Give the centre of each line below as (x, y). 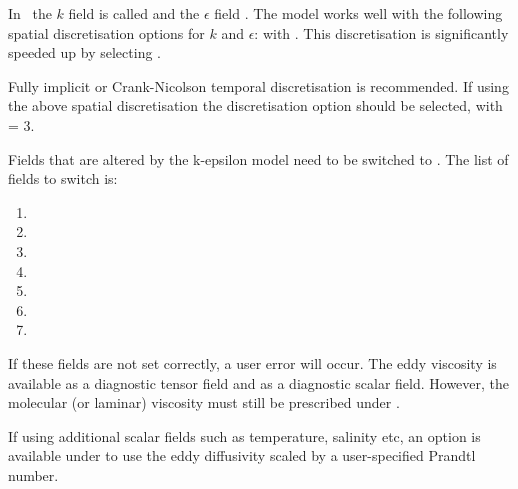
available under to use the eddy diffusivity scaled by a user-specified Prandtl (242, 455)
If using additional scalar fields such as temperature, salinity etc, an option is (244, 435)
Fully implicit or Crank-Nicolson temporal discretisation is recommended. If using (258, 85)
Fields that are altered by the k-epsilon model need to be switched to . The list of (258, 158)
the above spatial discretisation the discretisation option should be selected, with (255, 105)
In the (30, 13)
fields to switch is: (63, 178)
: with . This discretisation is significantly (381, 32)
